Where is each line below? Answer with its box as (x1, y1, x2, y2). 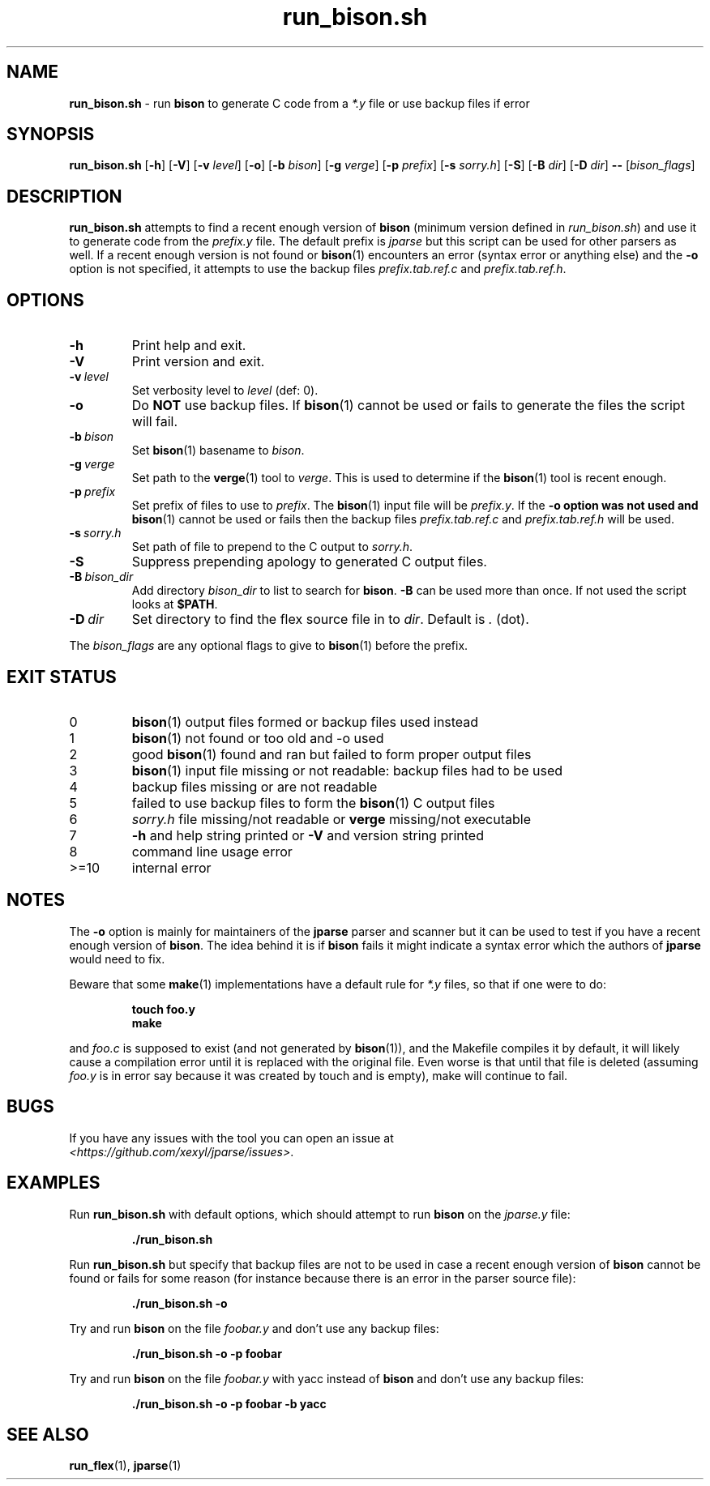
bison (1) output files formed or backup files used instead (131, 713, 479, 730)
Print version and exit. (131, 353, 265, 370)
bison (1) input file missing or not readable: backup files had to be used (131, 762, 563, 779)
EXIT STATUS (6, 666, 117, 687)
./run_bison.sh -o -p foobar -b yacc (131, 1396, 327, 1411)
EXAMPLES (6, 1172, 101, 1193)
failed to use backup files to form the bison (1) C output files (131, 794, 495, 811)
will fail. (131, 413, 178, 430)
